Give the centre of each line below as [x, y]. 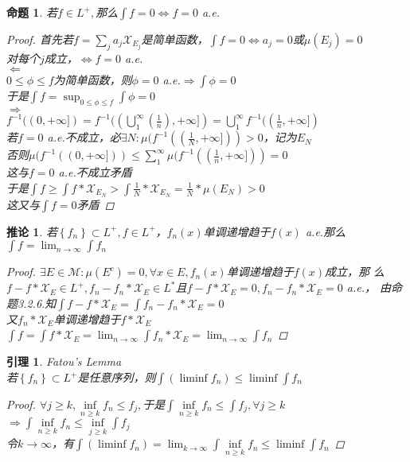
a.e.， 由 [369, 287]
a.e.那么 [326, 231]
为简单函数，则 [93, 80]
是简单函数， [175, 39]
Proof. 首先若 [40, 39]
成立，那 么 [355, 272]
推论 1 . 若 [32, 231]
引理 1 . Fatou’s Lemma [64, 361]
